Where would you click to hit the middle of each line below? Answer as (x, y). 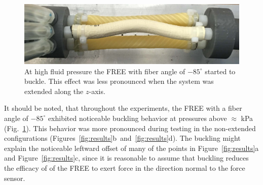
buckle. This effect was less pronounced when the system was (119, 81)
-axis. (97, 91)
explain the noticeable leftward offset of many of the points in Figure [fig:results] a (131, 148)
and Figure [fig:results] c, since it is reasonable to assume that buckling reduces (126, 158)
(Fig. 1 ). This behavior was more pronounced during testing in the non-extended (130, 128)
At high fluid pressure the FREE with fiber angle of (105, 71)
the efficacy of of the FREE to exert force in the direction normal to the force (125, 167)
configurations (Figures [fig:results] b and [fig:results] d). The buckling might (122, 138)
